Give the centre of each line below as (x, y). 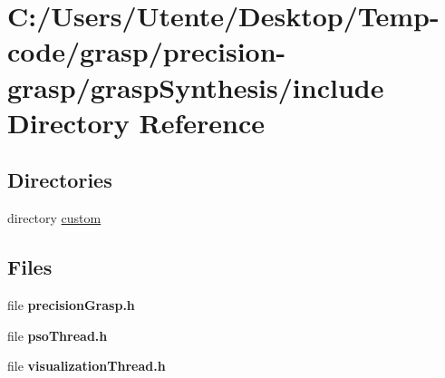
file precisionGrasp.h (71, 304)
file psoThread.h (58, 335)
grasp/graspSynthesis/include (196, 87)
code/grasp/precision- (147, 51)
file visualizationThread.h (87, 366)
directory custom (54, 218)
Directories (60, 180)
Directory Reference (136, 122)
